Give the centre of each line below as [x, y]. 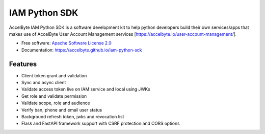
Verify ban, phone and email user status [62, 110]
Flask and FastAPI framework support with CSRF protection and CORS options [101, 123]
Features [23, 64]
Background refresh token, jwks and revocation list [73, 116]
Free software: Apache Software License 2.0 [66, 43]
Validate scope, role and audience [56, 103]
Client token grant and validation [54, 75]
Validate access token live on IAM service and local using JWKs [86, 89]
